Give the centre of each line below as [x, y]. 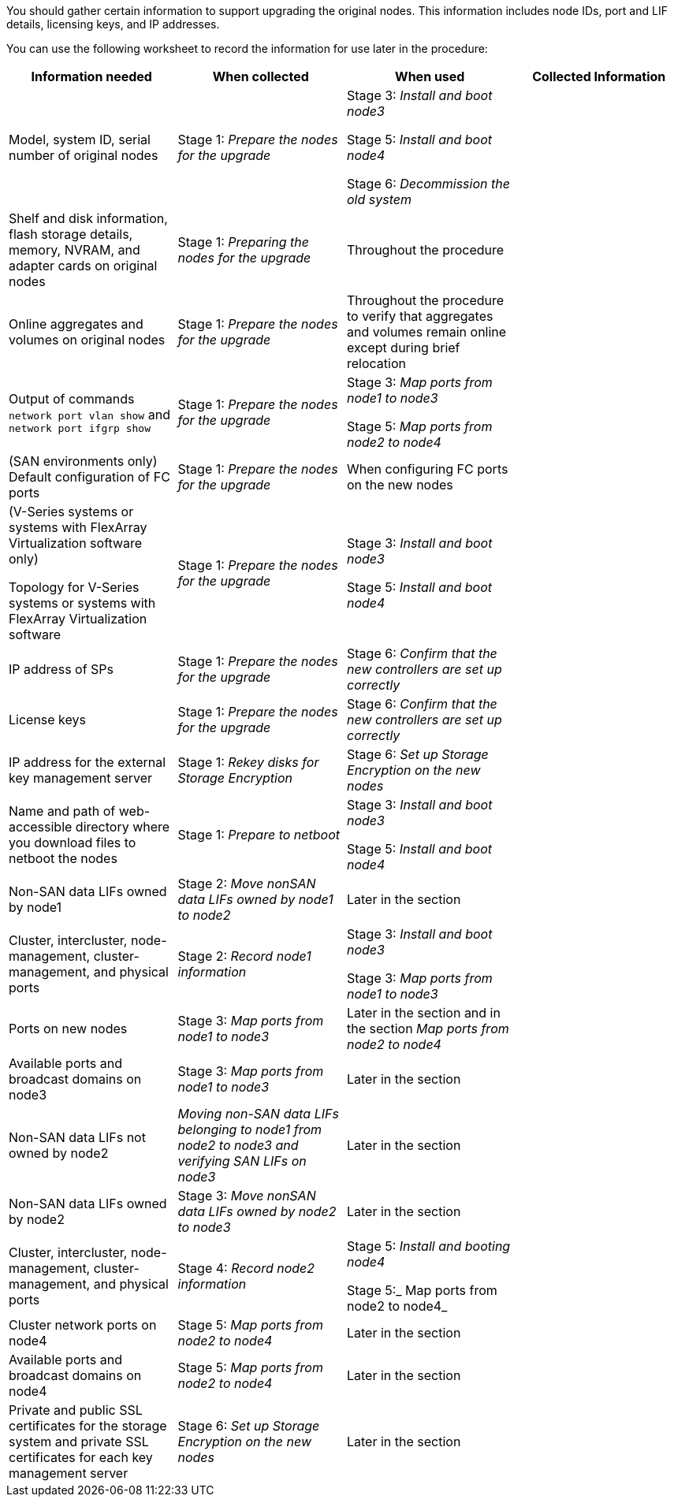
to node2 [204, 915]
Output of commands [72, 398]
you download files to [73, 843]
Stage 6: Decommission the [428, 184]
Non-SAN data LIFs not [77, 1137]
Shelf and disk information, [88, 218]
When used [430, 76]
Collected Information [599, 76]
